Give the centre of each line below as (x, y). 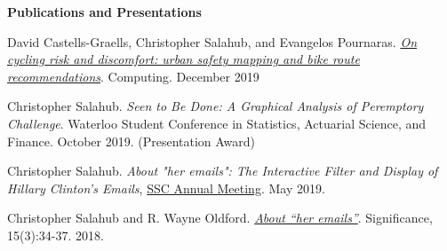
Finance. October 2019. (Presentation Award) (132, 141)
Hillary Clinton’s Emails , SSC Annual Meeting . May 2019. (166, 188)
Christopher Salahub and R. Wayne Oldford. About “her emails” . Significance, (220, 218)
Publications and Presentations (104, 12)
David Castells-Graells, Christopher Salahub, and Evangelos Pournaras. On (212, 41)
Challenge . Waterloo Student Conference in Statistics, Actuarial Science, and (217, 123)
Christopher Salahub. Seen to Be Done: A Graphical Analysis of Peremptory (216, 106)
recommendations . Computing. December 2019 (133, 76)
